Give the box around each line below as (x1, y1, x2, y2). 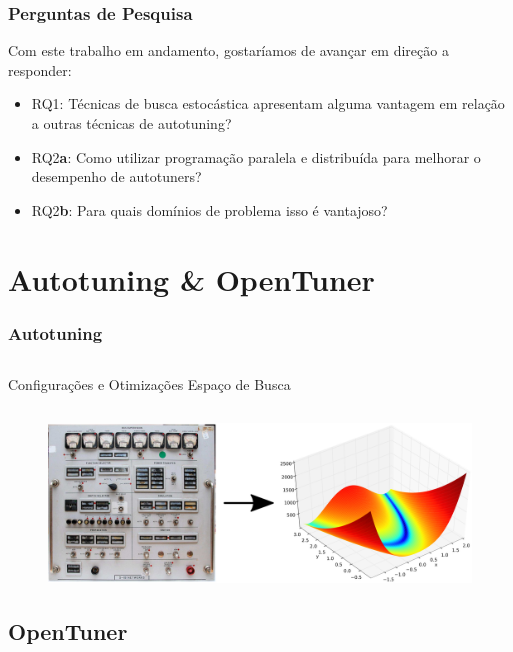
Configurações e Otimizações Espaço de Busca (8, 373, 291, 394)
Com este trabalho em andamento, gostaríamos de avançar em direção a (8, 40, 449, 61)
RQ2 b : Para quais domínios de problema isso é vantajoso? (31, 199, 388, 220)
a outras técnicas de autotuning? (31, 113, 232, 133)
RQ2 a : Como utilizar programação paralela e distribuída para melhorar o (31, 146, 481, 167)
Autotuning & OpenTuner (8, 258, 375, 299)
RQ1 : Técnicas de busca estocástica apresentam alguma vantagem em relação (31, 93, 505, 114)
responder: (8, 59, 72, 80)
